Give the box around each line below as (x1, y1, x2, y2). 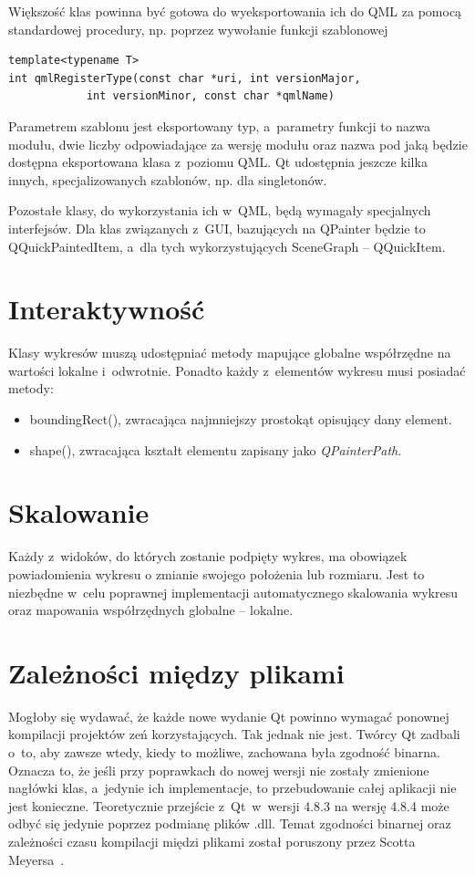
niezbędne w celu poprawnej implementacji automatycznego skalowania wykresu (8, 582, 458, 601)
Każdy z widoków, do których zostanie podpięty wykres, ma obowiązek (8, 547, 408, 566)
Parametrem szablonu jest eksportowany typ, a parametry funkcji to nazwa (8, 116, 431, 135)
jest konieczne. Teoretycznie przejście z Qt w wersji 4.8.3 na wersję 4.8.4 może (8, 796, 449, 815)
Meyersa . (8, 849, 65, 869)
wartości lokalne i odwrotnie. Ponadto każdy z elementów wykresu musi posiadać (8, 360, 466, 380)
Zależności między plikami (8, 653, 345, 691)
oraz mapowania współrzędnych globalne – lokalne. (8, 600, 294, 620)
